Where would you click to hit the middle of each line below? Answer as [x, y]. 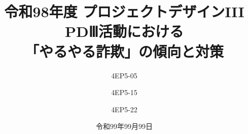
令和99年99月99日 [124, 126]
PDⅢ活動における [124, 31]
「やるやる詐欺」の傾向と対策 [124, 51]
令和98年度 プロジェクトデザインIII [124, 11]
